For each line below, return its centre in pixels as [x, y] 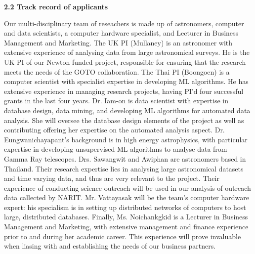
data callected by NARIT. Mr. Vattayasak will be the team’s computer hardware [127, 197]
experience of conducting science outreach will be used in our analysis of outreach [127, 188]
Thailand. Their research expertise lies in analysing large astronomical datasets [124, 168]
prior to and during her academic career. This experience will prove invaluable [123, 236]
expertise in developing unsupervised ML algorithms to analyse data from [116, 149]
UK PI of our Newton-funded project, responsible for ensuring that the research [125, 62]
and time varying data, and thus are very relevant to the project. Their [112, 178]
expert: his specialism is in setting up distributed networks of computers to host [125, 207]
